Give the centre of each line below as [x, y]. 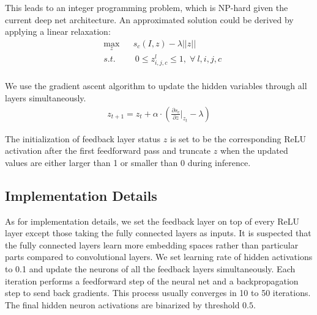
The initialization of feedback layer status [83, 138]
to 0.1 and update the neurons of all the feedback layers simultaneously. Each [150, 268]
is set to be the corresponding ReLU [238, 138]
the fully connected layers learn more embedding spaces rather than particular [152, 244]
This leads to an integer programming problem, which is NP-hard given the [147, 7]
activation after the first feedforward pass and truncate [108, 150]
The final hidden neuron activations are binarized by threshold [122, 304]
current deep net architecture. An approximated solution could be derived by [149, 19]
